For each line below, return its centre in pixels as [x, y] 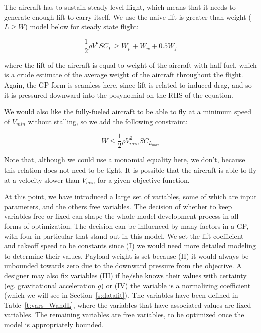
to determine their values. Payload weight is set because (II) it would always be [126, 255]
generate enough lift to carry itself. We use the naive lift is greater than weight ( [128, 16]
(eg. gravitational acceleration [50, 285]
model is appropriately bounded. [54, 324]
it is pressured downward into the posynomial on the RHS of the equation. [119, 94]
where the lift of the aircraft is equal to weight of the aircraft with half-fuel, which [130, 65]
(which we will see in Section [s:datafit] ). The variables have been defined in [121, 295]
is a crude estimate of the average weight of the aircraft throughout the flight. [124, 75]
